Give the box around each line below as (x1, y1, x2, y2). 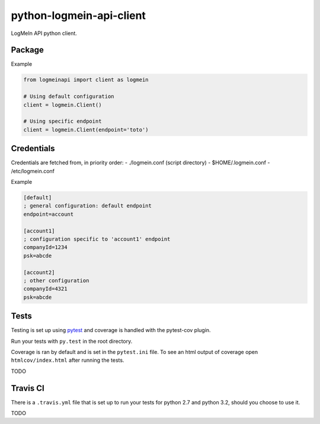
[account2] (23, 269, 55, 276)
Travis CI (11, 383, 44, 393)
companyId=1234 (23, 244, 68, 251)
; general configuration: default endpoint (23, 202, 152, 209)
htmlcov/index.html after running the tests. (11, 356, 124, 364)
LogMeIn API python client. (11, 30, 77, 37)
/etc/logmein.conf (11, 167, 55, 174)
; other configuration (23, 277, 89, 284)
